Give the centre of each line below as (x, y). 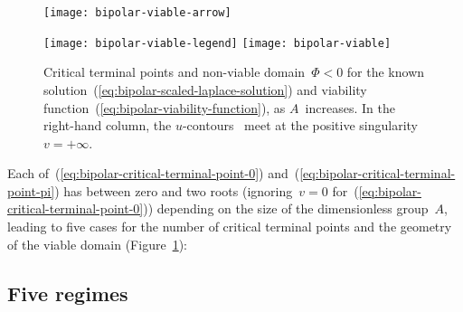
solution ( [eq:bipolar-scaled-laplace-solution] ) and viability (205, 89)
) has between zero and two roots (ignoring (174, 190)
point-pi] (31, 190)
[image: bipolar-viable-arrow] (137, 13)
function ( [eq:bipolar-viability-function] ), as (165, 107)
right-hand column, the (108, 125)
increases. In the (350, 107)
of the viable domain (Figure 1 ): (97, 244)
